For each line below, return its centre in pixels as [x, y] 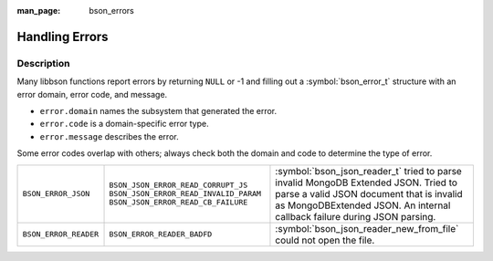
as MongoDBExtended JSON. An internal [363, 205]
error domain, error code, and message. [92, 94]
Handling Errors [63, 37]
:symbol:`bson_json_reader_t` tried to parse [369, 171]
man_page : [39, 10]
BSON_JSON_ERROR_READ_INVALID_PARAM [185, 193]
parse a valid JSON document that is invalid [369, 193]
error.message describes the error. [109, 136]
